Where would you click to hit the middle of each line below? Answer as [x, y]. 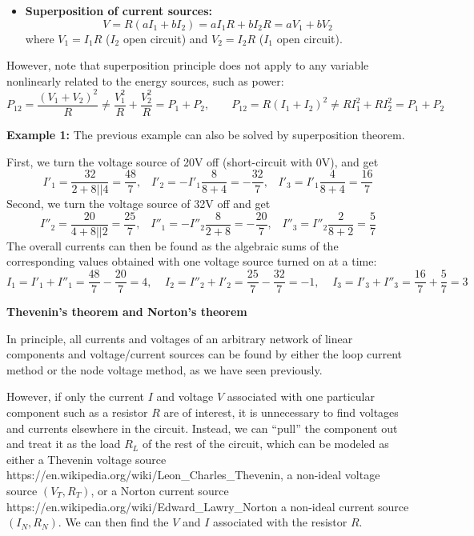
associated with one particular [301, 396]
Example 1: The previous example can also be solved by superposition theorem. [206, 134]
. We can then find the [113, 522]
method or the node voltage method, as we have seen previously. [165, 369]
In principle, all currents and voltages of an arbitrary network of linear [180, 338]
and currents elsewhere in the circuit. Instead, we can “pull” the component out [202, 428]
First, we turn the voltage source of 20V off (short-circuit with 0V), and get [193, 161]
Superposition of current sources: [118, 10]
